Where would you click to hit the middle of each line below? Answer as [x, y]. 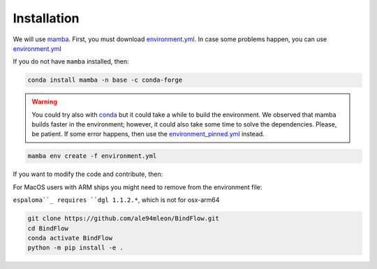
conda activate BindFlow [70, 238]
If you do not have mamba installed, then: [71, 61]
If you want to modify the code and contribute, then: [88, 174]
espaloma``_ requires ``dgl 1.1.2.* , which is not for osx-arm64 [116, 200]
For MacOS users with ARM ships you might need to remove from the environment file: [138, 187]
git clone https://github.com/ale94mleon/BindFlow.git [123, 219]
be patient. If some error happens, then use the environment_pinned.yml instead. [148, 134]
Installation [46, 18]
